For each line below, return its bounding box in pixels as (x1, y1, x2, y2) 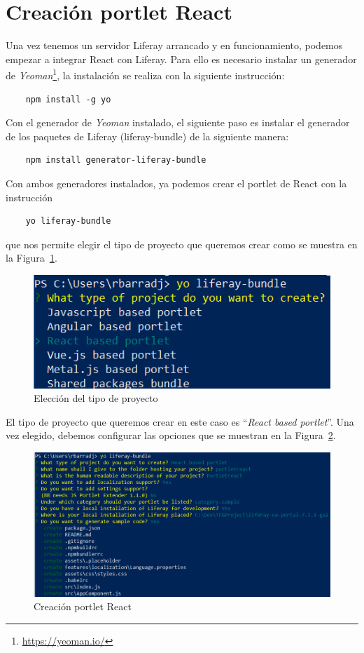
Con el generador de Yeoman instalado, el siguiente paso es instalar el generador (6, 115, 350, 130)
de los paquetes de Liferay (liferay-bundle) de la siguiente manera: (6, 128, 289, 143)
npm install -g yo (25, 94, 111, 105)
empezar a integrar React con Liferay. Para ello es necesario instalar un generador (6, 51, 357, 66)
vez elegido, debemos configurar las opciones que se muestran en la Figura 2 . (6, 428, 336, 443)
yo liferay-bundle (25, 216, 111, 227)
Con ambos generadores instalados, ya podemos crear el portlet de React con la (6, 175, 347, 190)
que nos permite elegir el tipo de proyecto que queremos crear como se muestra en (6, 236, 358, 251)
